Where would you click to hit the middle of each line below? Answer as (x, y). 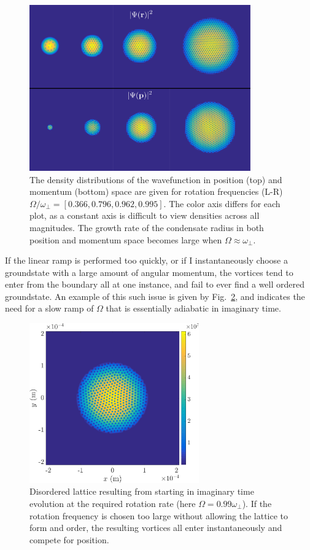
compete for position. (69, 539)
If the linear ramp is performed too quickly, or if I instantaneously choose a (146, 260)
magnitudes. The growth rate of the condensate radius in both (147, 227)
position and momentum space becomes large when (126, 239)
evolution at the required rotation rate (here (113, 503)
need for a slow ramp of (49, 308)
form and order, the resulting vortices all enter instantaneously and (156, 528)
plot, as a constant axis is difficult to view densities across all (145, 215)
